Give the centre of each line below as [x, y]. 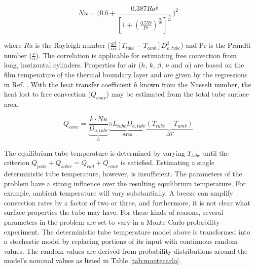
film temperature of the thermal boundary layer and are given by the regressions [126, 75]
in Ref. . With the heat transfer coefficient [68, 84]
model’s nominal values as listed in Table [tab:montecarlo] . [92, 260]
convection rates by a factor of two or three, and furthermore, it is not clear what [127, 202]
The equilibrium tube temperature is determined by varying [95, 152]
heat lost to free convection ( [47, 94]
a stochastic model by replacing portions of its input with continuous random [121, 241]
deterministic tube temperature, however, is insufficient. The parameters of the [123, 173]
